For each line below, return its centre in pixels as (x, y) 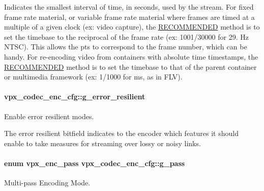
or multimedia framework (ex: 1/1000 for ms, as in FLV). (93, 77)
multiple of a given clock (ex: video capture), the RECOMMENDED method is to (132, 27)
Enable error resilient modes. (49, 116)
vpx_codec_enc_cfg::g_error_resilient (75, 97)
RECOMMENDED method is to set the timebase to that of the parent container (130, 66)
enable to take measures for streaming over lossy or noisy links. (102, 143)
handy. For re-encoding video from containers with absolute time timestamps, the (131, 56)
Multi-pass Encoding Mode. (47, 183)
